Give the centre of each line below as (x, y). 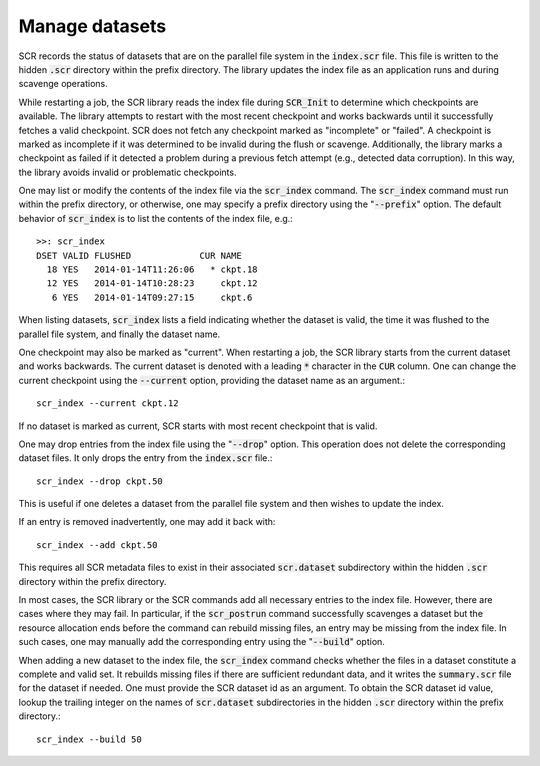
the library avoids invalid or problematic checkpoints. (127, 172)
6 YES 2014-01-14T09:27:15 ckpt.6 (152, 297)
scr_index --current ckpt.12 (107, 403)
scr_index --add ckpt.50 (97, 544)
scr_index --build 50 (89, 739)
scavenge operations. (63, 84)
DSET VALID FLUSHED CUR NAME (139, 255)
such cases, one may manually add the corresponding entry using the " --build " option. (201, 642)
